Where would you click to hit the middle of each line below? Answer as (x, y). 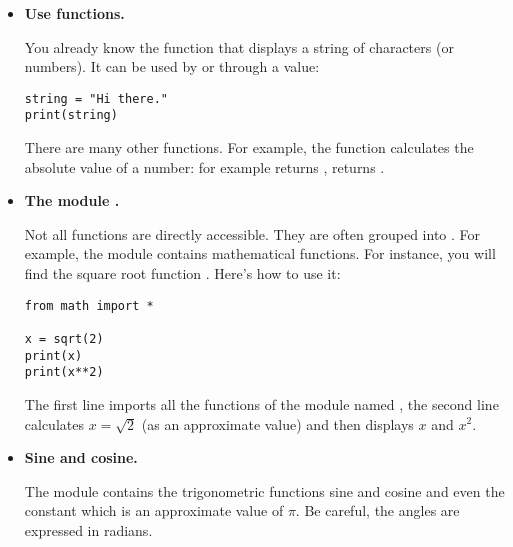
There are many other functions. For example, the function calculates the (249, 147)
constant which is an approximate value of (154, 510)
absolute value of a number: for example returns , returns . (204, 166)
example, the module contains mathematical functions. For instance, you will (260, 253)
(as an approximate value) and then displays (277, 423)
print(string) (71, 115)
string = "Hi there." (96, 98)
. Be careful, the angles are (377, 510)
